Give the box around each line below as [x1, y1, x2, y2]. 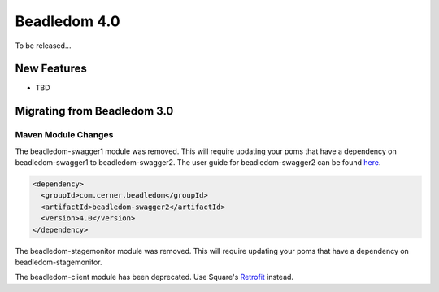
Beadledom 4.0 [15, 12, 121, 30]
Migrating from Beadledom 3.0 [15, 104, 174, 118]
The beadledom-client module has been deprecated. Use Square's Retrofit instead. [15, 272, 294, 282]
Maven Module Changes [15, 129, 114, 141]
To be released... [15, 41, 72, 50]
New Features [15, 62, 87, 76]
